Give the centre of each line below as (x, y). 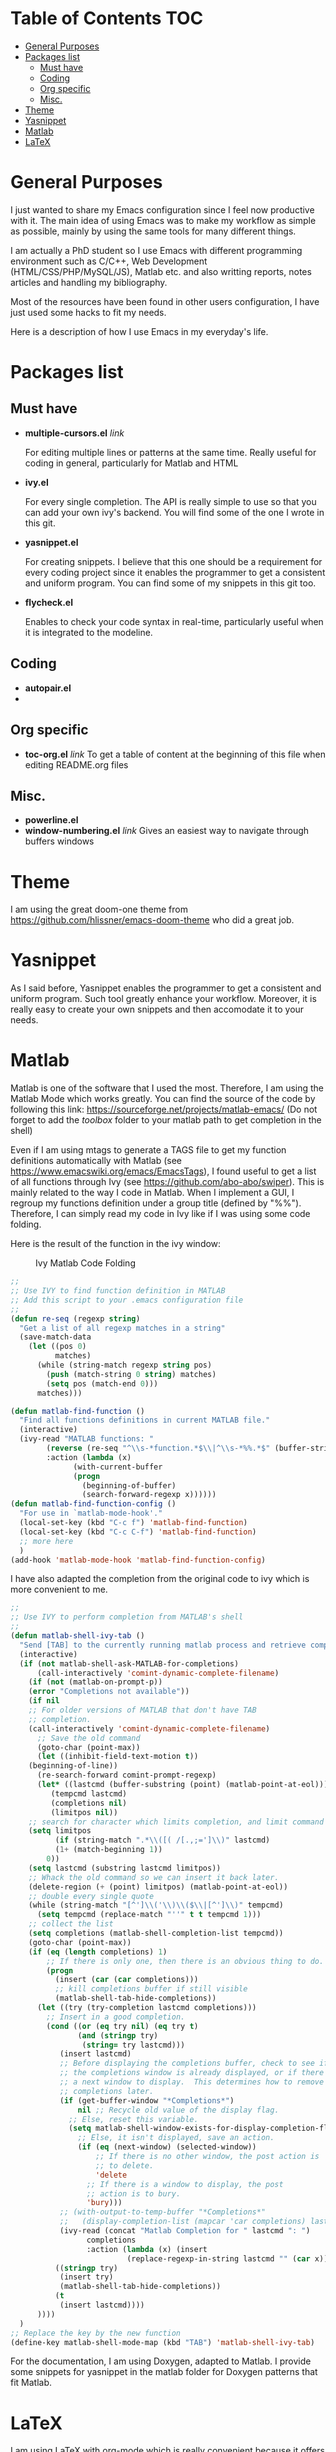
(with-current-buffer (118, 1467)
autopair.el (48, 688)
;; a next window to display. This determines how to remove (192, 2082)
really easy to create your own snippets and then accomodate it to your (157, 1009)
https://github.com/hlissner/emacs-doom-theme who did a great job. (152, 920)
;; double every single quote (91, 1896)
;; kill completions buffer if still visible (151, 1989)
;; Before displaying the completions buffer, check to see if (194, 2063)
